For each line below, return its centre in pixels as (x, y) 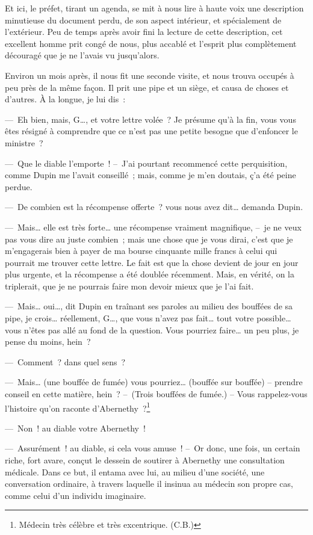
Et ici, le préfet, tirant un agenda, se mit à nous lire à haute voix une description (154, 8)
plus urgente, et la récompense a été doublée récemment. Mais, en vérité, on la (150, 274)
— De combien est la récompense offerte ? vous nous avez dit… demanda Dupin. (154, 207)
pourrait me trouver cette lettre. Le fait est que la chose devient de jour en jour (152, 262)
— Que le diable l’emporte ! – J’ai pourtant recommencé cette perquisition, (146, 163)
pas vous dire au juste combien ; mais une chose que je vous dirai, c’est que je (149, 239)
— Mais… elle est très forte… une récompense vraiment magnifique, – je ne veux (153, 227)
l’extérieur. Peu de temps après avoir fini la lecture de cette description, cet (144, 32)
